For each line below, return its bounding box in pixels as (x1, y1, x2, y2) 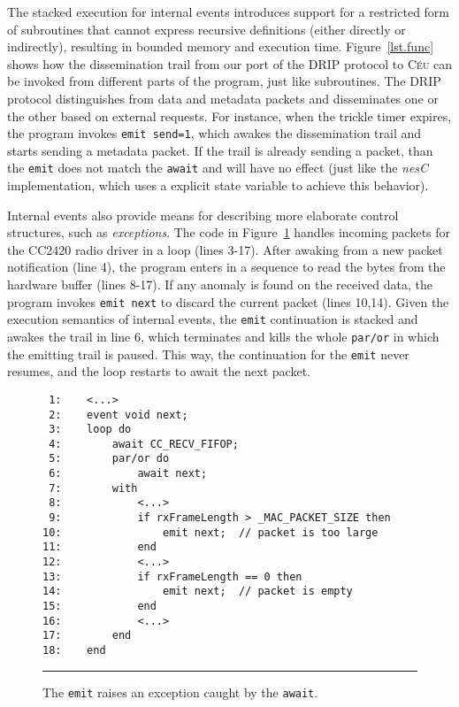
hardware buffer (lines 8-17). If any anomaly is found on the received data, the (7, 275, 432, 294)
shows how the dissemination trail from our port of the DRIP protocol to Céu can (7, 54, 453, 73)
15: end (42, 600, 157, 613)
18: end (42, 644, 106, 657)
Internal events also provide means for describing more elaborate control (7, 205, 399, 224)
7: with (49, 481, 138, 495)
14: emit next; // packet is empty (42, 585, 353, 598)
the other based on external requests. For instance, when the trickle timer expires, (7, 106, 452, 125)
